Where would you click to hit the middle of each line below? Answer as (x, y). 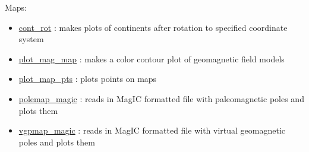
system (31, 39)
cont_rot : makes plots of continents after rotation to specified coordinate (153, 27)
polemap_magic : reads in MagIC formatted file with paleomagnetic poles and (161, 98)
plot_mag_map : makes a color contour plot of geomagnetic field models (152, 58)
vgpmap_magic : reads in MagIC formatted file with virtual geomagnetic (152, 130)
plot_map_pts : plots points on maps (88, 79)
